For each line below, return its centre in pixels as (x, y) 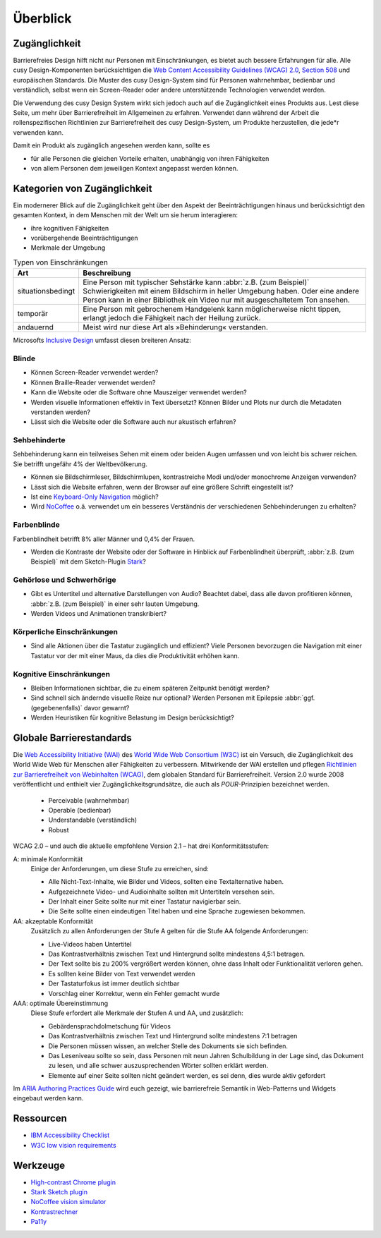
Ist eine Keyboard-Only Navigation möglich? (95, 497)
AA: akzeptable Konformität (53, 921)
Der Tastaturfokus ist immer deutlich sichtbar (114, 983)
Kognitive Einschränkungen (62, 674)
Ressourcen (40, 1118)
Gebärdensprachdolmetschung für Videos (109, 1026)
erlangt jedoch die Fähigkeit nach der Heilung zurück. (172, 318)
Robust (59, 830)
